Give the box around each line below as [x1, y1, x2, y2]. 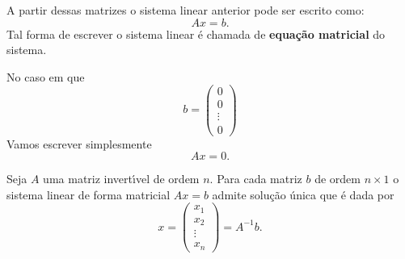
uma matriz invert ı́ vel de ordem [43, 170, 200, 187]
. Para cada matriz [209, 170, 302, 187]
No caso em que [6, 68, 85, 85]
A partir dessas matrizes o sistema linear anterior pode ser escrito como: [6, 2, 365, 18]
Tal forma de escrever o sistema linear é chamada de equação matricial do [6, 25, 386, 42]
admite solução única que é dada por [212, 186, 394, 203]
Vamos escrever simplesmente [6, 135, 152, 152]
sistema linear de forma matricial [6, 186, 171, 203]
